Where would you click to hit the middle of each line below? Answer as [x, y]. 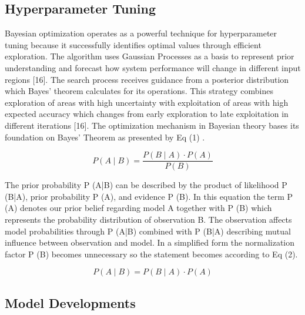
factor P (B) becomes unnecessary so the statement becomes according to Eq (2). [151, 254]
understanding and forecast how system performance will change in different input [153, 67]
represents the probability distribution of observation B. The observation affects [148, 219]
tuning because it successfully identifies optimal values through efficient [133, 44]
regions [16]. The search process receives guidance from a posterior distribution [147, 79]
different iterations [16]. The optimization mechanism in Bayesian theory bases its [152, 125]
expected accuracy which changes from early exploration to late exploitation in [147, 114]
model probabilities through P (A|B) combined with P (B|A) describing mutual [148, 231]
